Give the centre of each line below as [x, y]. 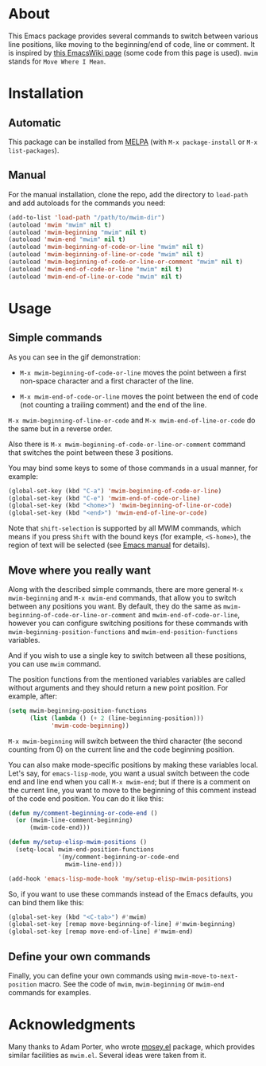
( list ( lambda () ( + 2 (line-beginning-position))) [116, 718]
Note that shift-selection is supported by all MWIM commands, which [125, 528]
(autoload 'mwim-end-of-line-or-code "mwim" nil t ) [95, 276]
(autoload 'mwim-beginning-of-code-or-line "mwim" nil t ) [106, 247]
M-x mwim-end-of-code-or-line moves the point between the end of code [139, 396]
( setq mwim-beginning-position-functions [78, 710]
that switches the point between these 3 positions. [91, 452]
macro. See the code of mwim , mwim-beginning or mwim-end [131, 984]
